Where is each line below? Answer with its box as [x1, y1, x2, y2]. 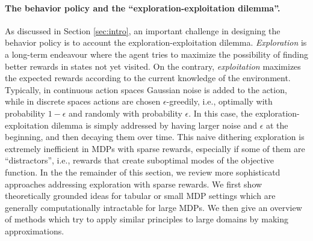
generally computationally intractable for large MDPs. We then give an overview [5, 201, 302, 213]
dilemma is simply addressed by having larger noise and [51, 118, 257, 131]
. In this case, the [188, 106, 253, 119]
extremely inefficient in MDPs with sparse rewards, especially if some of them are [5, 142, 305, 154]
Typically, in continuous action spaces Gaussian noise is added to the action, [5, 83, 287, 96]
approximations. [5, 224, 64, 237]
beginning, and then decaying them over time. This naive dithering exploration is [5, 130, 305, 143]
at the [265, 118, 288, 131]
